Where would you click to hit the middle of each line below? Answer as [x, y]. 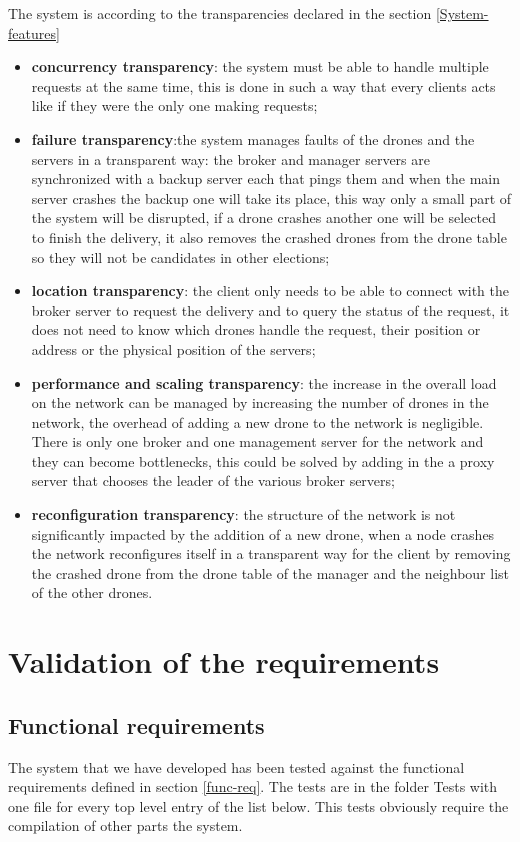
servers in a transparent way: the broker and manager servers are [230, 158]
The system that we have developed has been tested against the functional [236, 766]
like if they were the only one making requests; [174, 105]
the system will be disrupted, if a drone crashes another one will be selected [263, 217]
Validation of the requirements [224, 661]
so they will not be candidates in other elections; [180, 256]
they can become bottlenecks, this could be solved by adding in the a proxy [263, 460]
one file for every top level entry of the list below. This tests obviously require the [258, 805]
